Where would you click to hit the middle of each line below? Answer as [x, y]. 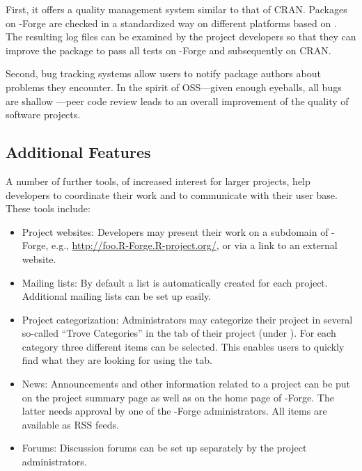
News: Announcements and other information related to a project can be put [186, 384]
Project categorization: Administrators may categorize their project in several [187, 319]
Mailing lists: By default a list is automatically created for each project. [175, 282]
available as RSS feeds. [70, 424]
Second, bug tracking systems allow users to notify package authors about [163, 73]
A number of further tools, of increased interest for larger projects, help [158, 181]
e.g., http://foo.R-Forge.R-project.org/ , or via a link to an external [195, 245]
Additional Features [78, 152]
